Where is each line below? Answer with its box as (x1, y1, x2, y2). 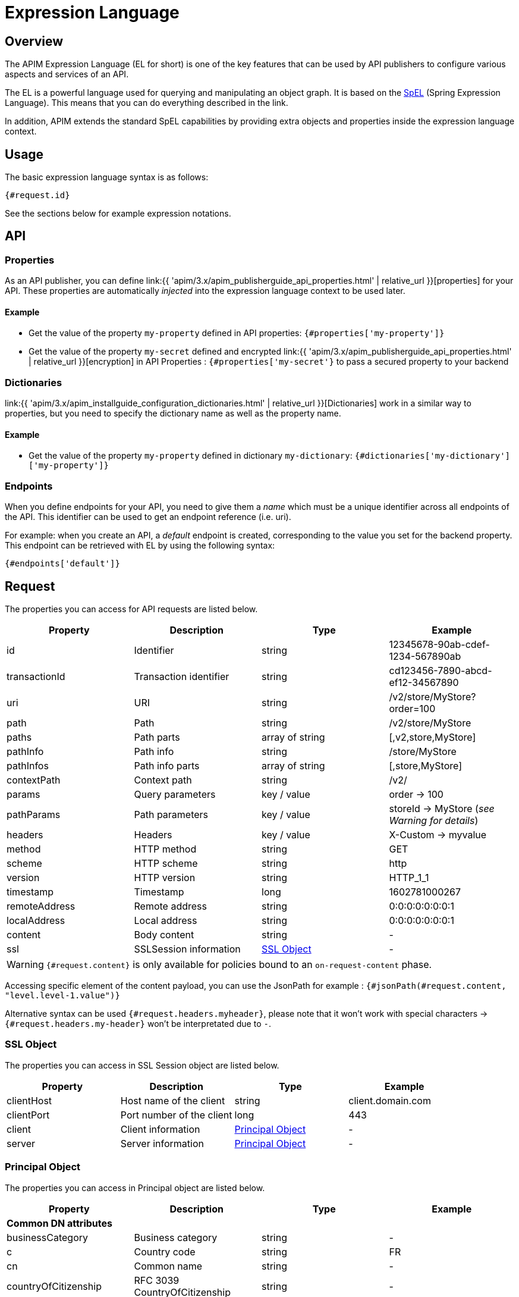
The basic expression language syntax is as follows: (5, 172, 209, 183)
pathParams (7, 809, 61, 821)
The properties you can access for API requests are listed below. (5, 604, 258, 615)
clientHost (7, 1094, 52, 1107)
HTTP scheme (134, 857, 198, 870)
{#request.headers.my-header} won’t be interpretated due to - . (5, 1019, 271, 1029)
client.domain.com (348, 1094, 431, 1107)
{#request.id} (5, 190, 70, 200)
